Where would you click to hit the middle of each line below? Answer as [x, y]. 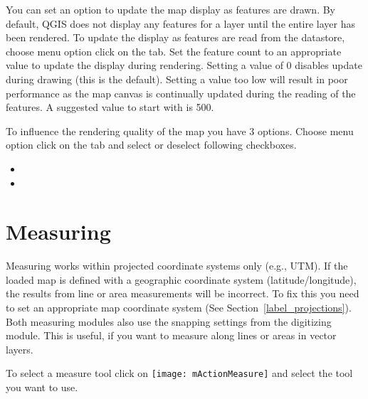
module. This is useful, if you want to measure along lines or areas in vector [171, 335]
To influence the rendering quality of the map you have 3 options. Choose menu [180, 131]
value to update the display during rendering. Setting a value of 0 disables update [184, 65]
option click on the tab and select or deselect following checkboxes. [151, 145]
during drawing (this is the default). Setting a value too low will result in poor [177, 79]
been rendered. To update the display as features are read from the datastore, [175, 37]
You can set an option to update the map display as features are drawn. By [171, 9]
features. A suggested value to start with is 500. [110, 107]
